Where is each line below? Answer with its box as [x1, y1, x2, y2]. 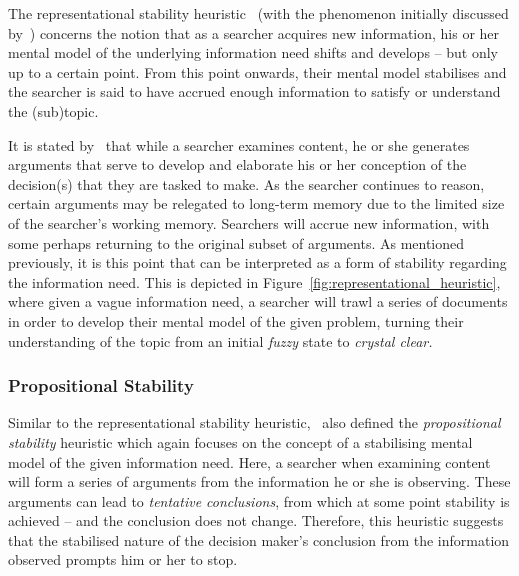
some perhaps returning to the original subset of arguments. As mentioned [8, 232, 465, 253]
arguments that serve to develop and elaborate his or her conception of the [8, 154, 467, 175]
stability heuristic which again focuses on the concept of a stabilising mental [8, 431, 473, 452]
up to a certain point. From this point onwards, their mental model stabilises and [8, 61, 507, 82]
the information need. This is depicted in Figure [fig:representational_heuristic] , [8, 271, 501, 292]
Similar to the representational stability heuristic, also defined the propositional [8, 412, 501, 433]
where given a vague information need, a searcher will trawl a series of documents [8, 291, 508, 312]
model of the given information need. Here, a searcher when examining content [8, 451, 491, 472]
